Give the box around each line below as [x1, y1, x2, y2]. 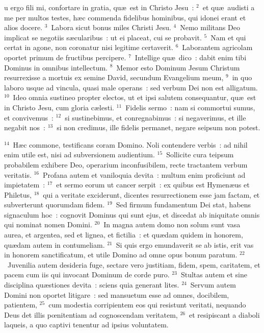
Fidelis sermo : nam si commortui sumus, [125, 102, 255, 112]
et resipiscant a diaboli [189, 309, 260, 320]
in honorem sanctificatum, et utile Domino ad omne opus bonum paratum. [4, 249, 237, 260]
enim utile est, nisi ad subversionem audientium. [4, 149, 155, 160]
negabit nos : [4, 122, 45, 133]
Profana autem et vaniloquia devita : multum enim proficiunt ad [43, 169, 246, 180]
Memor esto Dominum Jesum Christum [116, 62, 240, 73]
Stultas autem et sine [180, 269, 247, 280]
